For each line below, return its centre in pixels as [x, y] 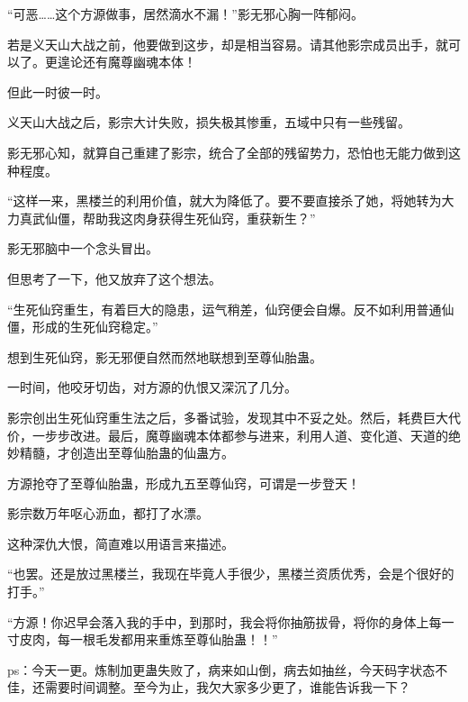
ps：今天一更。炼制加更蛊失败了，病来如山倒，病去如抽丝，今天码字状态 [221, 669]
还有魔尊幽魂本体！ [139, 62]
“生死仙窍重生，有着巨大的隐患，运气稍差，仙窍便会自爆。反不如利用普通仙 [231, 309]
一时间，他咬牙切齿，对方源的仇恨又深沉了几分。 [152, 387]
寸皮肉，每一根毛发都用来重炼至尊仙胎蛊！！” [143, 639]
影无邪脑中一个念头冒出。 [83, 248]
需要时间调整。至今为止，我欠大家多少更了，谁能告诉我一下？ [227, 687]
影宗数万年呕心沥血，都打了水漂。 [108, 513]
